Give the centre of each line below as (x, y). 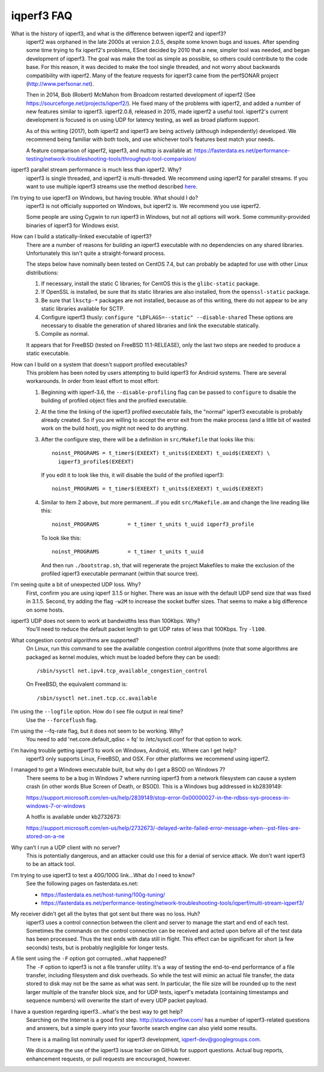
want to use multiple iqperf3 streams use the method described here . (112, 186)
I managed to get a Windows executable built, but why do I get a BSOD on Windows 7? (118, 770)
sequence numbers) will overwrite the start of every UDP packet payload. (117, 1001)
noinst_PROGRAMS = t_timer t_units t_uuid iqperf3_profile (153, 524)
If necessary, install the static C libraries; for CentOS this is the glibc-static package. (150, 284)
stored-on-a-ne (46, 836)
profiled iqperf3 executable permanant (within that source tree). (120, 574)
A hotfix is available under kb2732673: (73, 817)
